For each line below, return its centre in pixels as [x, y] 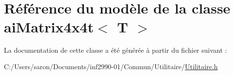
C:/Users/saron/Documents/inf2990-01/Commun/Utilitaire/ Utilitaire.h [111, 66]
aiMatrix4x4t [49, 27]
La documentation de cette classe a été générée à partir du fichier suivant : [116, 50]
